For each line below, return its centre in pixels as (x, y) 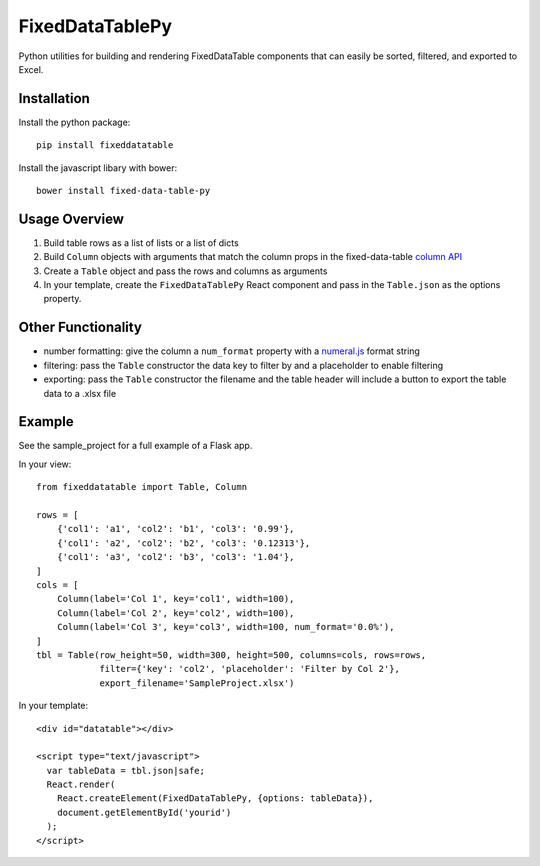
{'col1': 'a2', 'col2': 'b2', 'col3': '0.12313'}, (183, 543)
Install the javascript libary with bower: (98, 167)
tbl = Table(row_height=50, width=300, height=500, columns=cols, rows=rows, (231, 654)
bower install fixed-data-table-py (123, 191)
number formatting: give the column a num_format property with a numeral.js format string (231, 351)
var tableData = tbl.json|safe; (125, 770)
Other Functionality (80, 327)
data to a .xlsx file (80, 393)
